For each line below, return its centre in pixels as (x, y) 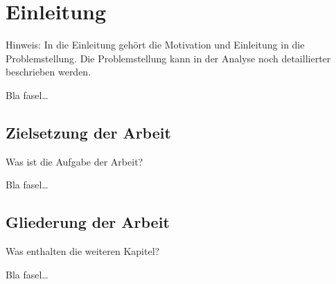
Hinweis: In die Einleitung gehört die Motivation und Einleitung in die (155, 45)
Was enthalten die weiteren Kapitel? (83, 251)
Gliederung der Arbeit (88, 222)
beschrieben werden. (48, 72)
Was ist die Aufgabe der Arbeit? (74, 161)
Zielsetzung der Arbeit (88, 132)
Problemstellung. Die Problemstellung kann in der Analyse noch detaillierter (168, 58)
